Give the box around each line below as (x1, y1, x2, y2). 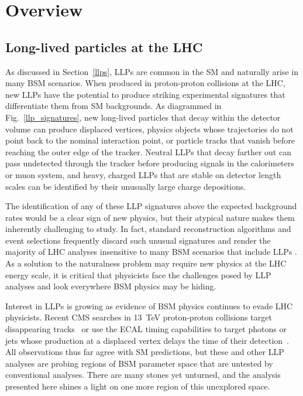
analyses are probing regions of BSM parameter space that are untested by (5, 357, 273, 369)
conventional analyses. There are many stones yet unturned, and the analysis (5, 368, 281, 381)
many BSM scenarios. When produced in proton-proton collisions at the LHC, (5, 77, 285, 89)
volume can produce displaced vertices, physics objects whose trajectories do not (5, 122, 294, 135)
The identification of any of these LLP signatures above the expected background (5, 200, 297, 212)
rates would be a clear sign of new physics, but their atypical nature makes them (5, 211, 295, 223)
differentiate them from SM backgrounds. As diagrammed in (5, 100, 222, 112)
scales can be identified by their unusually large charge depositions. (5, 180, 246, 192)
